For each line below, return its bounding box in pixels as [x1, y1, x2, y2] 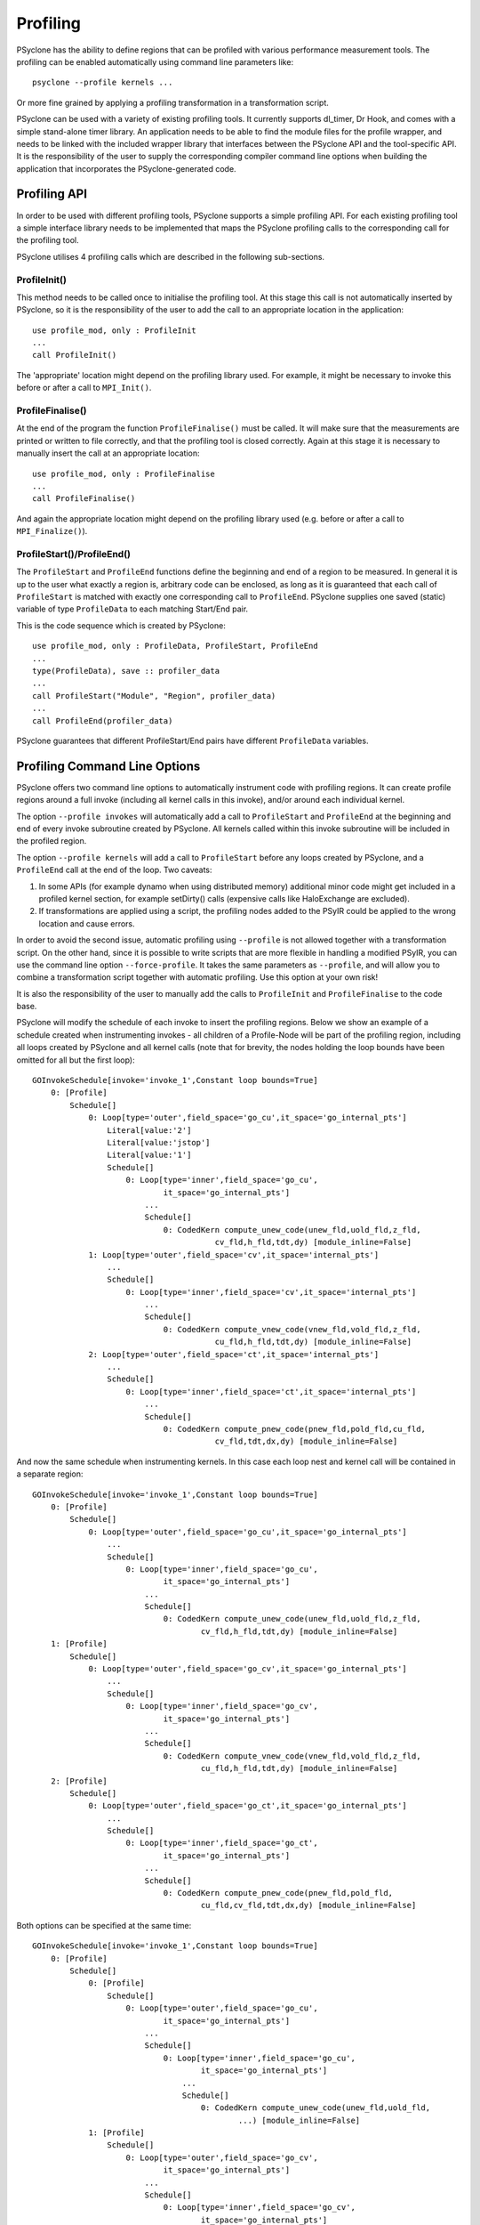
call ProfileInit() [32, 350, 117, 360]
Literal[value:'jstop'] [107, 1137, 211, 1147]
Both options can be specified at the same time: [16, 1920, 192, 1930]
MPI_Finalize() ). [16, 526, 88, 537]
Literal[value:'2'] [107, 1125, 192, 1135]
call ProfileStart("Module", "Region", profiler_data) [32, 691, 276, 700]
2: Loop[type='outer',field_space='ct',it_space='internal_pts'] [88, 1349, 380, 1359]
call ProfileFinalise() [32, 494, 136, 504]
